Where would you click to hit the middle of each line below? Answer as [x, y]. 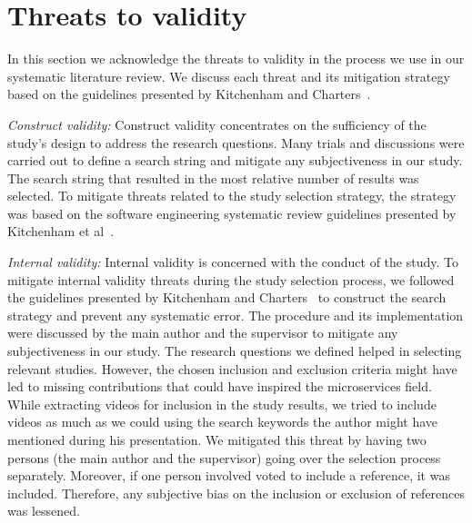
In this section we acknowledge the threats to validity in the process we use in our [236, 59]
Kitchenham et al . [61, 231]
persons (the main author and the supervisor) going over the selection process [224, 457]
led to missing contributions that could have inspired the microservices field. [220, 386]
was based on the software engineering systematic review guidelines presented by [232, 213]
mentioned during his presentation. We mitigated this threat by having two [217, 439]
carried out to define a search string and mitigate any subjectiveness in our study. [235, 160]
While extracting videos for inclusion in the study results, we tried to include [222, 404]
